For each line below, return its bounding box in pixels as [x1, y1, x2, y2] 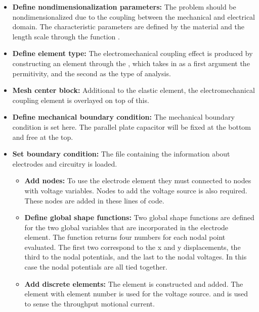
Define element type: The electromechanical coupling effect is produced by [12, 48, 253, 59]
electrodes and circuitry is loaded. [12, 158, 117, 169]
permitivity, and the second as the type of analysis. [12, 68, 171, 78]
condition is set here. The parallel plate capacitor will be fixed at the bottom [12, 121, 251, 132]
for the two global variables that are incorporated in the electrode [24, 222, 229, 232]
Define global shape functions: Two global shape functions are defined [24, 212, 254, 223]
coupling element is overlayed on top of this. [12, 94, 149, 105]
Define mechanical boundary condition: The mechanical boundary [12, 112, 235, 122]
